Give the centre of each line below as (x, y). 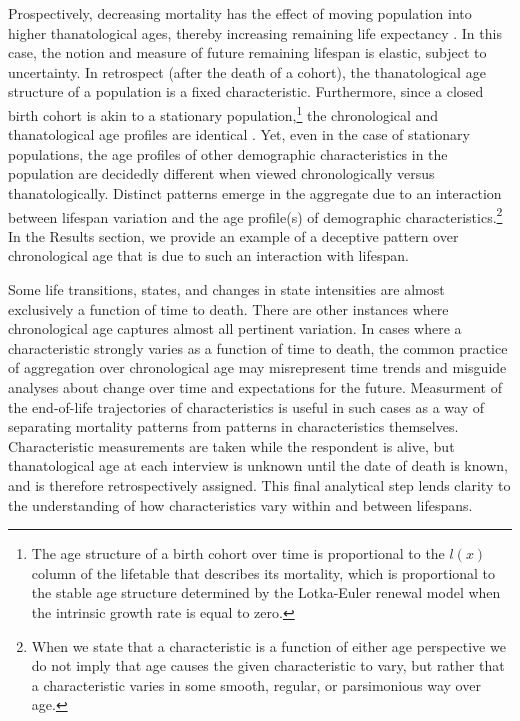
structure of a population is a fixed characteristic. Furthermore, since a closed (246, 91)
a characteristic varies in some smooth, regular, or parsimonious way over (256, 684)
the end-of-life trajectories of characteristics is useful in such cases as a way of (246, 406)
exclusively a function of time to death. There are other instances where (228, 308)
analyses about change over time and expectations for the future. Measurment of (255, 387)
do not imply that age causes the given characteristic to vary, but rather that (268, 665)
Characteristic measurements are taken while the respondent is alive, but (231, 445)
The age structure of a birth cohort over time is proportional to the (238, 553)
